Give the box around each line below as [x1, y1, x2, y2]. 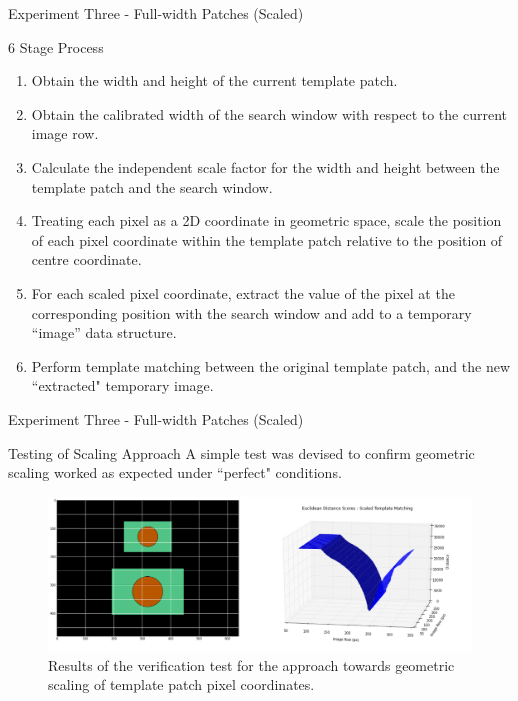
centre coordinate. [31, 249, 142, 270]
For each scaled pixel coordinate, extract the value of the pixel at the [31, 282, 455, 303]
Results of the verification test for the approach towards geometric [48, 654, 455, 675]
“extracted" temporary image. [31, 375, 214, 396]
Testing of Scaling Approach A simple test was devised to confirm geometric [8, 442, 475, 463]
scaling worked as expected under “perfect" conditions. [8, 462, 342, 483]
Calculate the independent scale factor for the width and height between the [31, 156, 500, 177]
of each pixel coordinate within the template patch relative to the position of [31, 229, 503, 250]
